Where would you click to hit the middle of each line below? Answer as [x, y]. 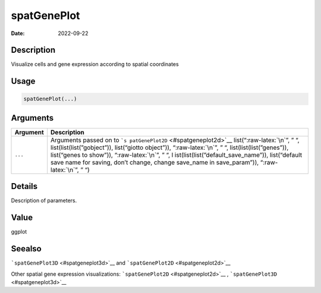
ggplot [19, 232]
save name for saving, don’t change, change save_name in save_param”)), [155, 162]
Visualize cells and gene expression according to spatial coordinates [95, 64]
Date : [18, 33]
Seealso [26, 249]
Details [24, 186]
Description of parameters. [44, 201]
